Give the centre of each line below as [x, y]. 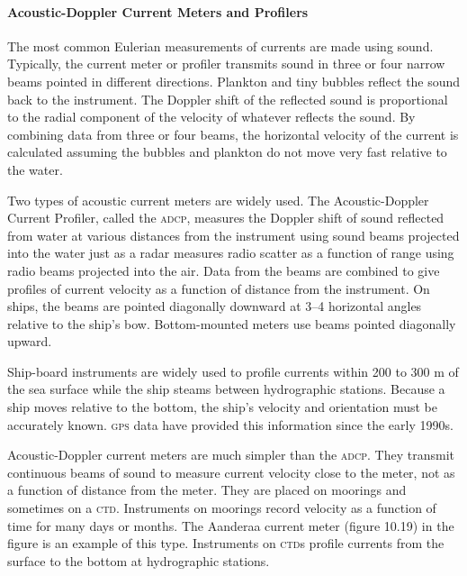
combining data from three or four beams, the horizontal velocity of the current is [233, 134]
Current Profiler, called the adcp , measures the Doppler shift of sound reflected [226, 218]
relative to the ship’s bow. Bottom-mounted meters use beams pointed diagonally [232, 323]
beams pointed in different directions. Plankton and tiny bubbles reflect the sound [234, 81]
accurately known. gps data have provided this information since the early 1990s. [230, 424]
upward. [30, 341]
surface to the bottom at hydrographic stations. [139, 560]
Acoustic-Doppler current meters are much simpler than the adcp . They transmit [231, 455]
